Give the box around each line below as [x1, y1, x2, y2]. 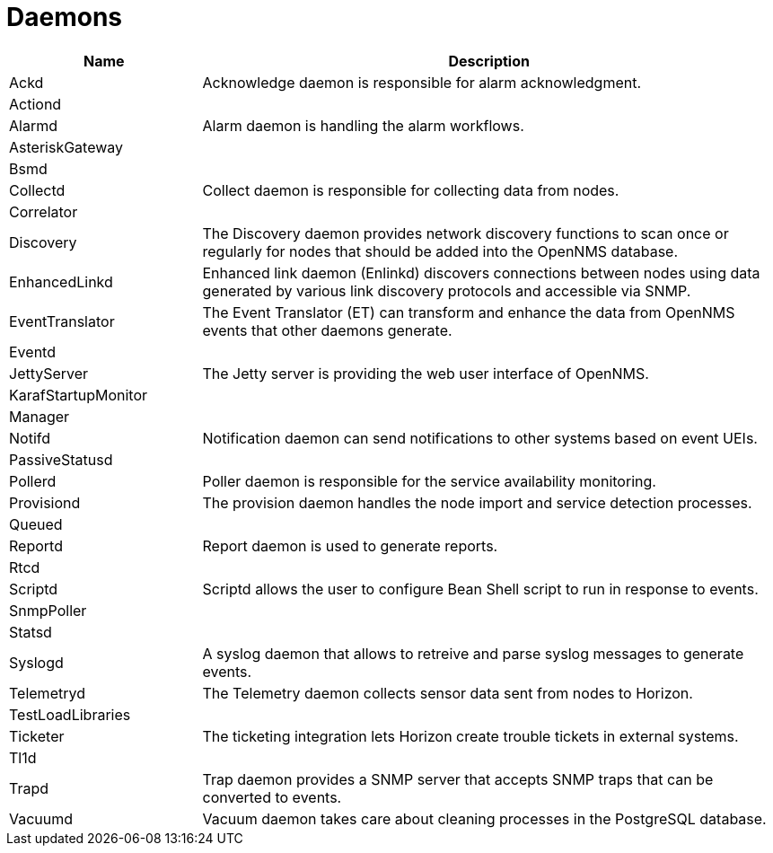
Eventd [9, 342, 56, 361]
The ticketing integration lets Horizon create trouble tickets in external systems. [202, 726, 739, 745]
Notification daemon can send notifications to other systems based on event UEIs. [202, 428, 758, 447]
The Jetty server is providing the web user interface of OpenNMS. [202, 364, 649, 383]
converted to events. [202, 787, 342, 806]
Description [448, 51, 530, 70]
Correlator [9, 202, 78, 221]
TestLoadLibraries [9, 705, 131, 724]
